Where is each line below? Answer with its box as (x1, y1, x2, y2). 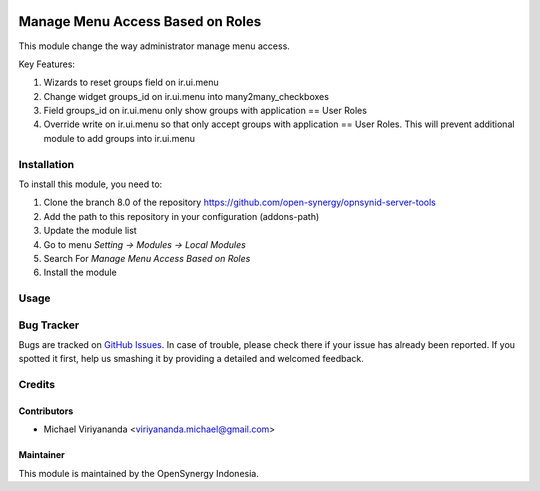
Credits (18, 378, 55, 392)
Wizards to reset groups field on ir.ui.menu (43, 76, 219, 89)
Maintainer (18, 449, 65, 461)
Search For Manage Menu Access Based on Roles (43, 252, 251, 264)
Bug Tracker (18, 318, 80, 332)
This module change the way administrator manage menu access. (18, 40, 290, 52)
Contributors (18, 405, 74, 417)
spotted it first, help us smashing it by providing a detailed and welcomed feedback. (18, 353, 364, 365)
